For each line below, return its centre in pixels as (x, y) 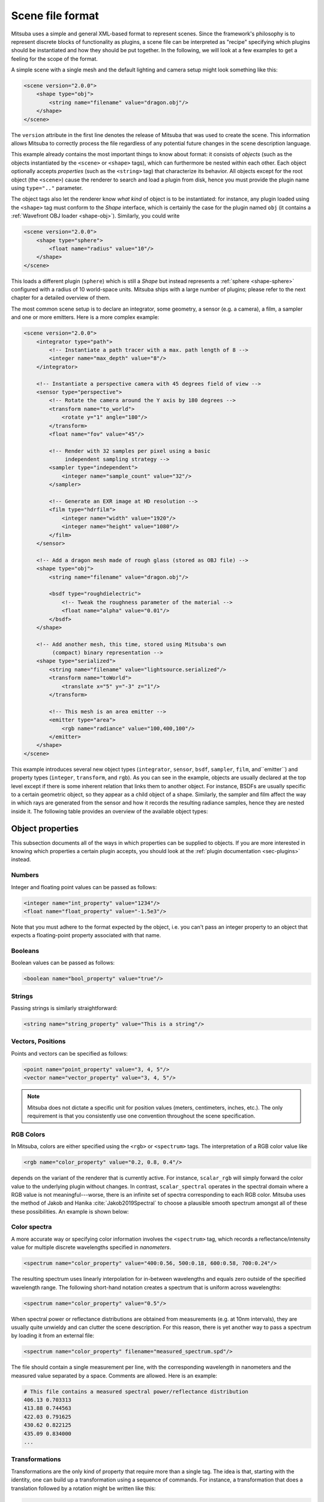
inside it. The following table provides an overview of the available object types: (109, 811)
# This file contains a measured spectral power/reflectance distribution (136, 1391)
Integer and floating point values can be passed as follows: (84, 887)
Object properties (45, 828)
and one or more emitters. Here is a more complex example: (85, 317)
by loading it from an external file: (52, 1336)
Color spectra (31, 1227)
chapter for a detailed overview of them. (61, 298)
